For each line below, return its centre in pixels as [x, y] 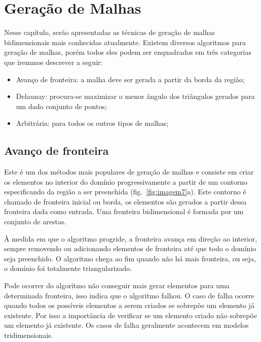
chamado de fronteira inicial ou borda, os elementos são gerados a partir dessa [125, 201]
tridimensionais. [29, 335]
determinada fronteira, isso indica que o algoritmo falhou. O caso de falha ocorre [129, 295]
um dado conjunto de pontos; [61, 106]
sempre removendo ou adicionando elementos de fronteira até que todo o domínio [130, 248]
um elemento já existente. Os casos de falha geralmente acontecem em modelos [126, 325]
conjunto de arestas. [35, 221]
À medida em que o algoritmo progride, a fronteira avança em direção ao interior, [131, 238]
